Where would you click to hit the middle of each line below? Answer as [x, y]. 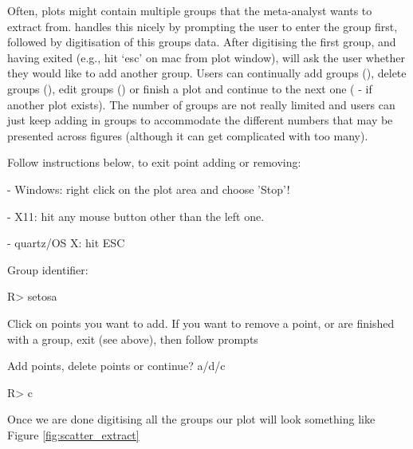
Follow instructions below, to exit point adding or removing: [154, 162]
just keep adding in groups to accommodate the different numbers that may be [200, 120]
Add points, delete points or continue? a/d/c [116, 366]
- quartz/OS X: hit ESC [66, 243]
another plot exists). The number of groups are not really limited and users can [201, 104]
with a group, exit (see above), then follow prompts [133, 339]
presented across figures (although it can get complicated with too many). [188, 135]
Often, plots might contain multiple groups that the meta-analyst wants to [190, 10]
